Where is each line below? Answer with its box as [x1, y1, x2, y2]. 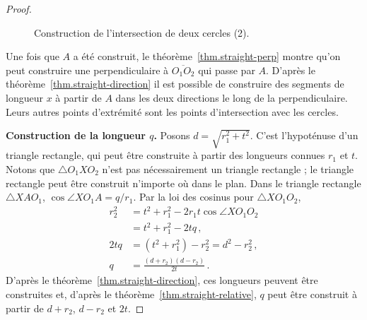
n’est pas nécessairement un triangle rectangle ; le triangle [102, 162, 354, 177]
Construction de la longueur [6, 128, 146, 143]
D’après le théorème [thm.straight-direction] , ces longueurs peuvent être [6, 273, 318, 288]
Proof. [6, 1, 32, 16]
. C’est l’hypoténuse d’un [250, 128, 359, 143]
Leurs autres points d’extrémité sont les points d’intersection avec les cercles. [6, 104, 339, 119]
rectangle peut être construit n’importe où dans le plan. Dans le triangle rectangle [6, 175, 361, 190]
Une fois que [6, 49, 59, 64]
